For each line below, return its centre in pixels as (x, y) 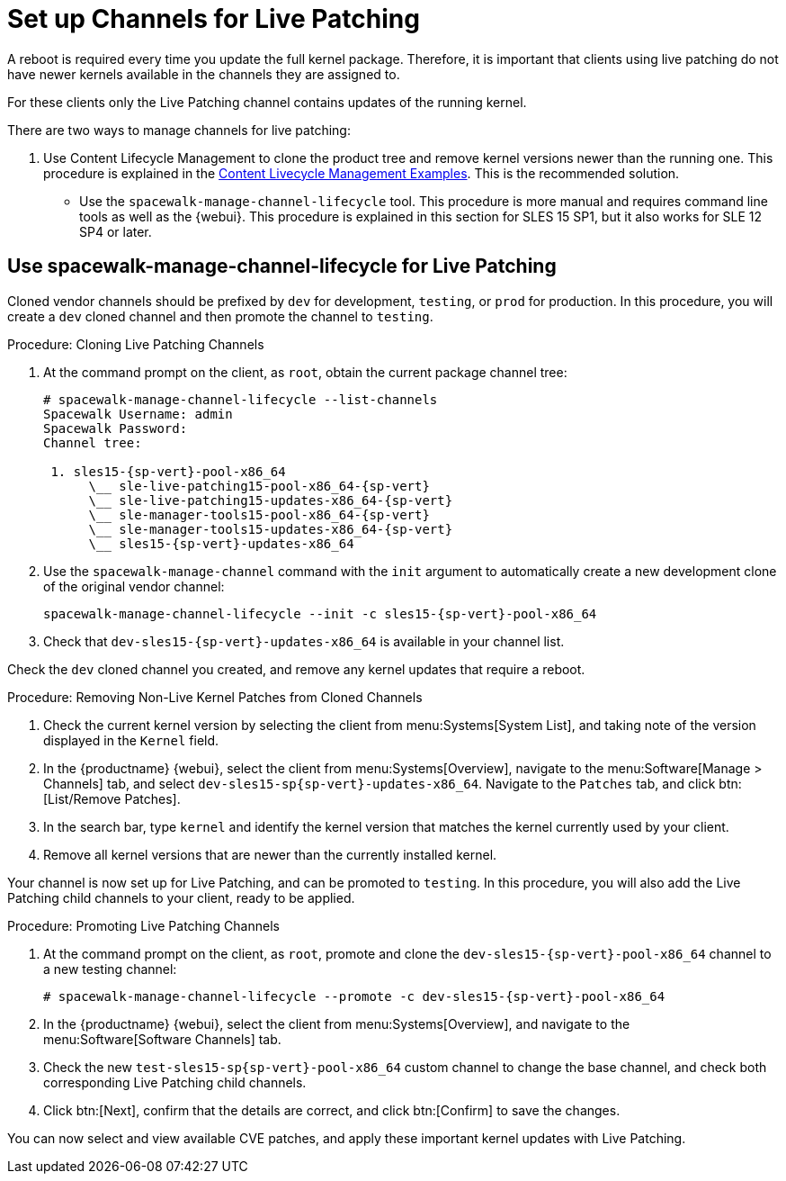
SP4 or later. (116, 231)
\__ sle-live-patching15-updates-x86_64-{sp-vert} (271, 500)
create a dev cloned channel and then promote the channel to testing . (220, 316)
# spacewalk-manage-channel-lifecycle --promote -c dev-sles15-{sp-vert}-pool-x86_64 (354, 996)
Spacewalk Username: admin (138, 414)
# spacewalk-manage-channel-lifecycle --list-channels (241, 399)
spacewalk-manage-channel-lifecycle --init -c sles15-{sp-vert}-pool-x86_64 (320, 613)
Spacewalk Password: (116, 428)
